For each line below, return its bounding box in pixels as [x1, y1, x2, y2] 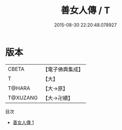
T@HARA [8, 85, 30, 92]
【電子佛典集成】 [42, 66, 84, 73]
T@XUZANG [8, 94, 38, 101]
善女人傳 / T [60, 5, 110, 16]
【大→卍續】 [42, 94, 73, 101]
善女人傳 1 [12, 119, 34, 125]
